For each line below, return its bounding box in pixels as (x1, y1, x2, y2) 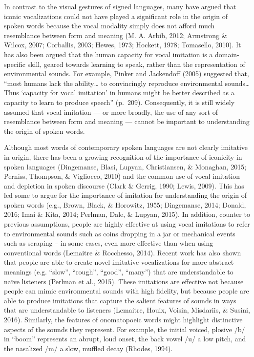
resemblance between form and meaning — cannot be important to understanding (4, 116, 250, 126)
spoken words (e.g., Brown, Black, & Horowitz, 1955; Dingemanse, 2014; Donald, (4, 199, 246, 210)
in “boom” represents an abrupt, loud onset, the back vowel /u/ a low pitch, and (4, 334, 246, 344)
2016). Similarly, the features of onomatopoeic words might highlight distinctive (4, 315, 243, 324)
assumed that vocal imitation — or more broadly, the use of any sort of (4, 106, 218, 117)
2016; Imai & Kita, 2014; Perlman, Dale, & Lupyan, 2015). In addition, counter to (4, 209, 250, 219)
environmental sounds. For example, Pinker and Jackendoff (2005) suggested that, (4, 68, 249, 79)
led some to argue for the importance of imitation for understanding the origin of (4, 190, 247, 200)
